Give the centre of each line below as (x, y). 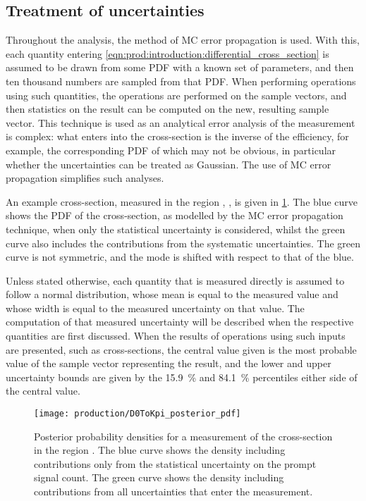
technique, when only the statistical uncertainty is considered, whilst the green (176, 229)
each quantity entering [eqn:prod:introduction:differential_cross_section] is (167, 53)
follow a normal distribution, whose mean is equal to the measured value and (172, 294)
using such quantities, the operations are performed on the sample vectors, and (176, 95)
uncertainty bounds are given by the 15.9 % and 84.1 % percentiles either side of (182, 377)
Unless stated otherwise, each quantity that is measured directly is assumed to (175, 280)
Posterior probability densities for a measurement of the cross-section (183, 436)
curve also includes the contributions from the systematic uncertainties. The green (183, 243)
